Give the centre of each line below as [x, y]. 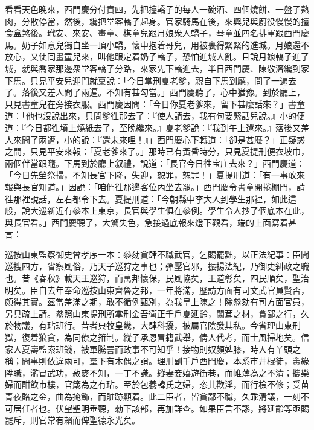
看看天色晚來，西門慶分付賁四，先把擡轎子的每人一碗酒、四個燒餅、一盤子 [153, 9]
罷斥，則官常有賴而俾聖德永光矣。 [72, 420]
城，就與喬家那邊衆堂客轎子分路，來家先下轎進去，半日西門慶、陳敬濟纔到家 [157, 68]
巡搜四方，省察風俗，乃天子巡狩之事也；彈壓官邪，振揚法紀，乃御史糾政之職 [157, 266]
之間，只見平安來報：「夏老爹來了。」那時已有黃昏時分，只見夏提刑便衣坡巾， [157, 151]
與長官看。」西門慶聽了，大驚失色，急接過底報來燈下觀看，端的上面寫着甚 [151, 222]
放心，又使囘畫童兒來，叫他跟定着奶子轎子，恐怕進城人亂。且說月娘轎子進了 [157, 56]
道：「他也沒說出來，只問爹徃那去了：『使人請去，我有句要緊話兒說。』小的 [151, 116]
